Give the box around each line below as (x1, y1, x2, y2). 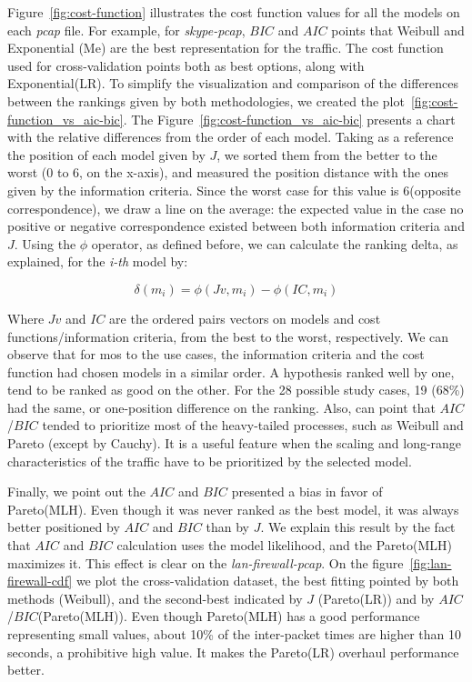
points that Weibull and (331, 20, 465, 39)
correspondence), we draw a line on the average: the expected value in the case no (7, 198, 464, 217)
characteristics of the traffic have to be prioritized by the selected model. (7, 451, 412, 470)
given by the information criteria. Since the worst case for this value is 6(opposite (7, 180, 461, 199)
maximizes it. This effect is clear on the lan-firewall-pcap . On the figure (7, 553, 404, 572)
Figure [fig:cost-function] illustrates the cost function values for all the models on (7, 3, 460, 21)
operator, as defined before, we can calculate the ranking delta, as (91, 234, 458, 253)
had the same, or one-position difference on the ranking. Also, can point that (7, 397, 436, 416)
